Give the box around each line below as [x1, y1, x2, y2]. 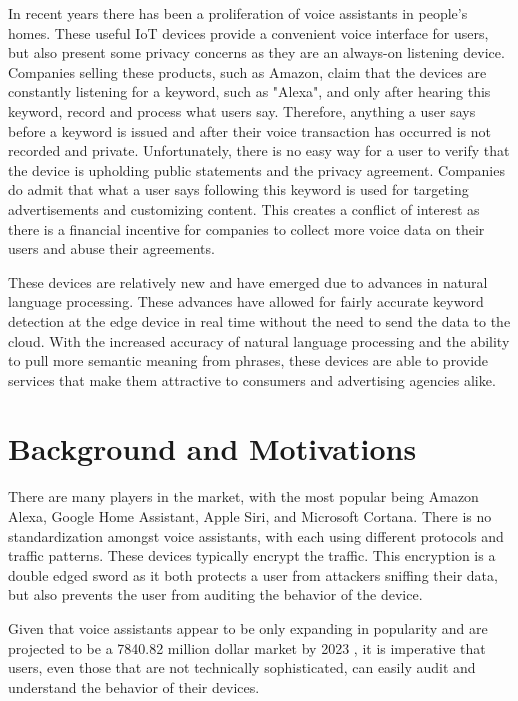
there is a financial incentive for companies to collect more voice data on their [8, 218, 485, 239]
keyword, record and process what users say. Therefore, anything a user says [8, 100, 476, 121]
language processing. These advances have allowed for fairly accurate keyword [8, 291, 484, 312]
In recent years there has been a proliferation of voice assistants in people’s [8, 3, 468, 23]
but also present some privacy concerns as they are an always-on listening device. [8, 42, 505, 63]
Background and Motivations [8, 428, 417, 469]
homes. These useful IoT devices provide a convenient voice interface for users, [8, 22, 489, 43]
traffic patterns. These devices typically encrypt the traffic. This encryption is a [8, 545, 496, 566]
